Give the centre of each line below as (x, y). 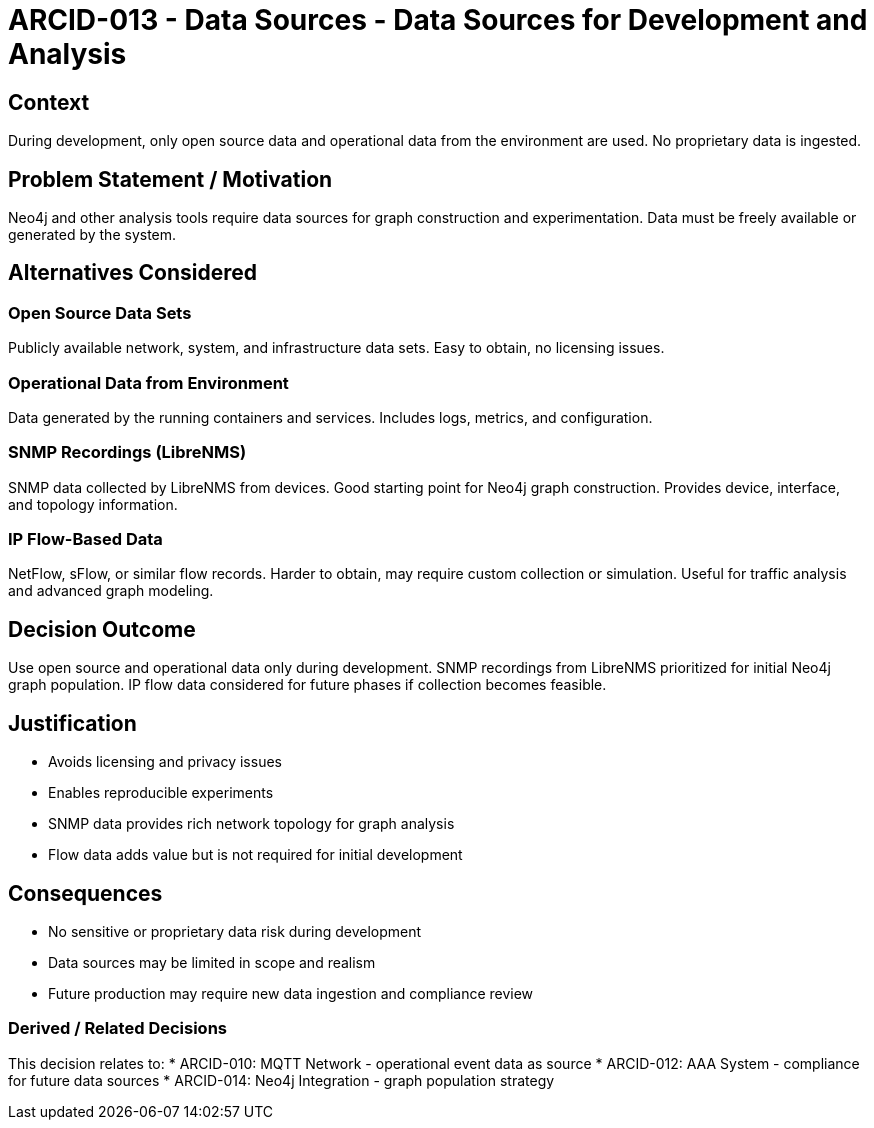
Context (49, 102)
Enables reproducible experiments (161, 793)
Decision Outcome (102, 629)
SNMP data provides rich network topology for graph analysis (251, 824)
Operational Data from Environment (148, 382)
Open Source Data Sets (100, 312)
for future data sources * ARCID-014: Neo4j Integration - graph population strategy (281, 1080)
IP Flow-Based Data (85, 539)
